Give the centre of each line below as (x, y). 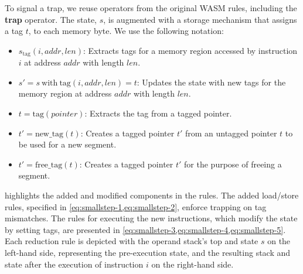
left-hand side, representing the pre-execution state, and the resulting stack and (148, 252)
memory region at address (65, 93)
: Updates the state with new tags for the (211, 82)
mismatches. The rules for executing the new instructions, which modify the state (151, 218)
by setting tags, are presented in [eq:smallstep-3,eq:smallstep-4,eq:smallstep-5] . (145, 229)
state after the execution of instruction (74, 264)
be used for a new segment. (67, 144)
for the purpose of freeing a (233, 164)
